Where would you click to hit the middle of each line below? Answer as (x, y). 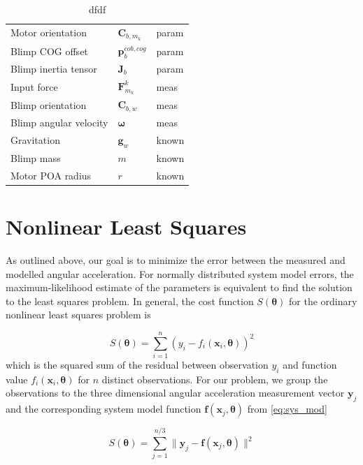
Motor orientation (49, 32)
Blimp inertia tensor (54, 68)
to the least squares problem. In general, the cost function (130, 301)
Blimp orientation (49, 104)
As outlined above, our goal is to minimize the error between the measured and (176, 259)
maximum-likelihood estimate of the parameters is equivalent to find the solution (179, 287)
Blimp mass (36, 157)
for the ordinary (323, 301)
